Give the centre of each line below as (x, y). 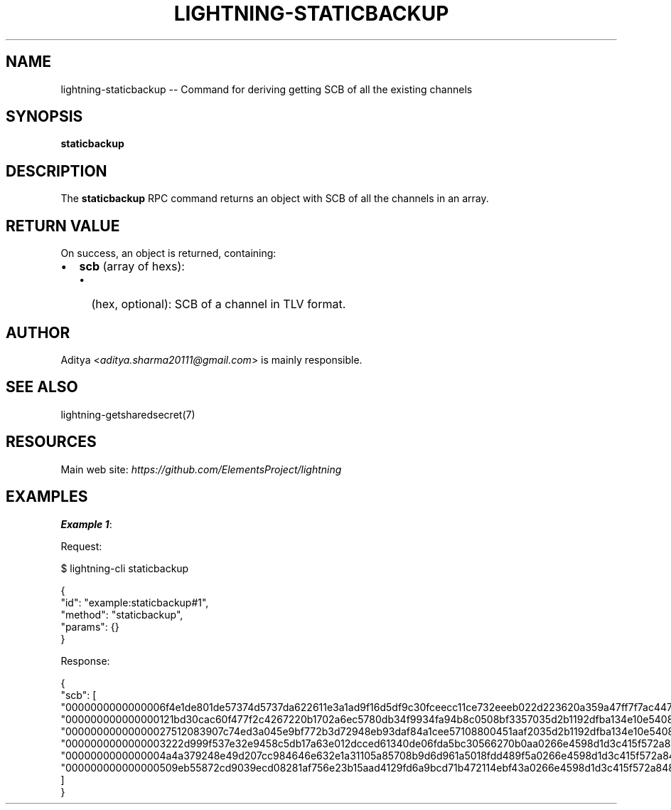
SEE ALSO (42, 387)
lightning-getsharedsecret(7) (128, 414)
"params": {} (90, 626)
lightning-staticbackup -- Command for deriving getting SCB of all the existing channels (267, 89)
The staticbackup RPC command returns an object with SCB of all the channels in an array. (275, 199)
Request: (81, 546)
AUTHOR (38, 332)
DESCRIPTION (57, 171)
